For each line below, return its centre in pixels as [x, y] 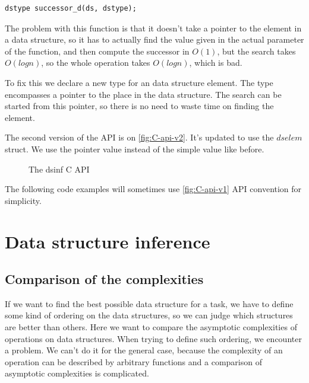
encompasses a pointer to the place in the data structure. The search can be [143, 94]
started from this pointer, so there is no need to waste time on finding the [139, 106]
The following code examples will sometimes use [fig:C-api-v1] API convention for [153, 189]
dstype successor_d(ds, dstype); [71, 8]
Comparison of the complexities [104, 279]
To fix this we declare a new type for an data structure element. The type [139, 82]
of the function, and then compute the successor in [97, 51]
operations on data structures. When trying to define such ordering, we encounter [153, 338]
